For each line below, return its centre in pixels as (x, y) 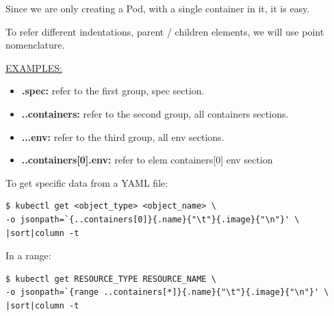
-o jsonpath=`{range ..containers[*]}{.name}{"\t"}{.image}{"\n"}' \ (167, 292)
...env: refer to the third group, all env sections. (123, 136)
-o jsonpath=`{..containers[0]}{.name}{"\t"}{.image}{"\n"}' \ (153, 219)
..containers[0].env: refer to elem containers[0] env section (147, 160)
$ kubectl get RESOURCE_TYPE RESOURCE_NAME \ (111, 279)
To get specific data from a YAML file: (87, 182)
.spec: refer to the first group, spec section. (113, 91)
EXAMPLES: (34, 67)
